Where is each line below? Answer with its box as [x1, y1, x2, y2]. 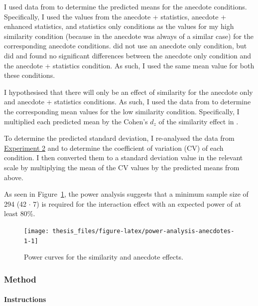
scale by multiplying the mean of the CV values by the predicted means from [4, 162, 240, 172]
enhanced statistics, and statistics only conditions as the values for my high [4, 21, 234, 31]
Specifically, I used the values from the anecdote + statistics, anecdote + [4, 11, 227, 21]
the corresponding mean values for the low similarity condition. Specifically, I [4, 106, 240, 116]
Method [4, 273, 36, 285]
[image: [24, 227, 49, 235]
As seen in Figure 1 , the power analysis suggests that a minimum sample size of [4, 189, 249, 199]
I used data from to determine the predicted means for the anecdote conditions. [4, 1, 247, 11]
